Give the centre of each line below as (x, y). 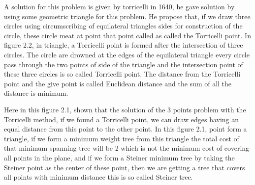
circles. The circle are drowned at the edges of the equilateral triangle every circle (127, 54)
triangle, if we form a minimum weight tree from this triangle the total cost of (122, 138)
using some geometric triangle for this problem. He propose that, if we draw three (127, 16)
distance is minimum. (36, 93)
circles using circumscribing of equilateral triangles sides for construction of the (123, 26)
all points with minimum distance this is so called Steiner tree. (98, 177)
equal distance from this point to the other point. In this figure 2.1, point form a (126, 129)
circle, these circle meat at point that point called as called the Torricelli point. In (127, 35)
